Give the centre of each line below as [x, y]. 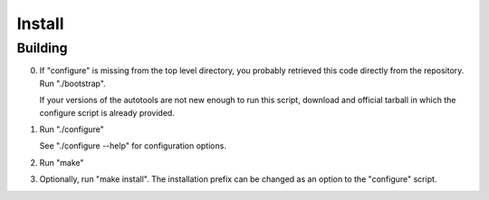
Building [42, 48]
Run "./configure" [72, 129]
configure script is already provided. [107, 112]
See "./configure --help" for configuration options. [133, 146]
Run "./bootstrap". [72, 83]
